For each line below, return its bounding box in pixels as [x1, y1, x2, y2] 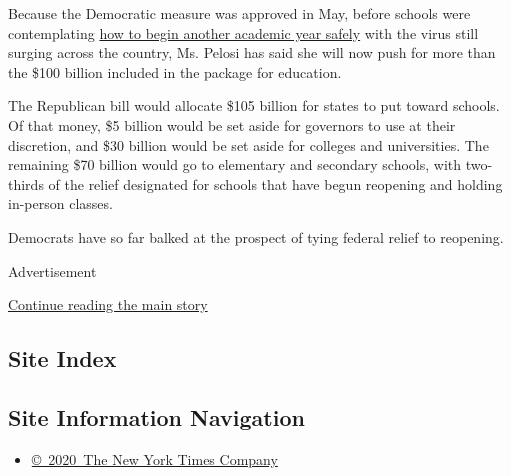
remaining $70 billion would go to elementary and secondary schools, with [8, 154, 462, 175]
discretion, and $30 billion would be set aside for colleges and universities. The [8, 134, 489, 155]
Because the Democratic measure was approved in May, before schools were [8, 3, 471, 23]
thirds [8, 173, 44, 194]
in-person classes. [8, 193, 113, 214]
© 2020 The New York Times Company [31, 448, 278, 469]
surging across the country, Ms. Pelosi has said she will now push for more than [8, 42, 496, 63]
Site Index [8, 343, 117, 374]
